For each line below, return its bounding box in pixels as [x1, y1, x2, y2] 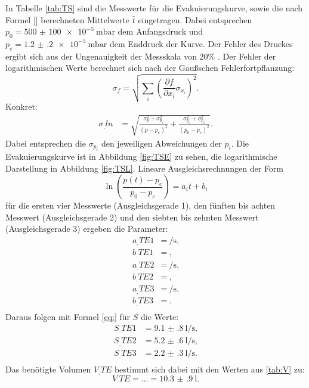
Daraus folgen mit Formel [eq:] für [5, 310, 131, 322]
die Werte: [140, 310, 179, 322]
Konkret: [5, 100, 38, 113]
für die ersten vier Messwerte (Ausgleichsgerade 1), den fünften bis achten [5, 199, 276, 212]
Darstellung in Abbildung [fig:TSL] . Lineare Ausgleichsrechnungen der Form [5, 162, 284, 174]
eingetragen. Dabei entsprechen [138, 13, 252, 26]
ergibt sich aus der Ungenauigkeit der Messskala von [5, 49, 197, 62]
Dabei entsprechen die [5, 136, 86, 149]
